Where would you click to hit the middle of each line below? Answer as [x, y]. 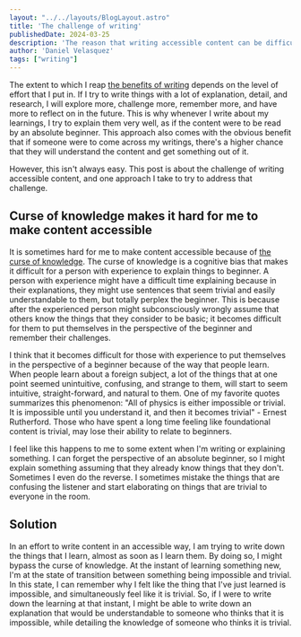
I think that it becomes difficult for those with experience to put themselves [148, 354]
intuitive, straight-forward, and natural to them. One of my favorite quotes [145, 393]
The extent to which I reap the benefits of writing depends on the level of [144, 85]
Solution [33, 524]
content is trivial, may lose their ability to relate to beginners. [121, 431]
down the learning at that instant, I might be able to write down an [131, 603]
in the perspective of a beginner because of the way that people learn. [139, 364]
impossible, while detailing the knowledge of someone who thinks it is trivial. [150, 622]
